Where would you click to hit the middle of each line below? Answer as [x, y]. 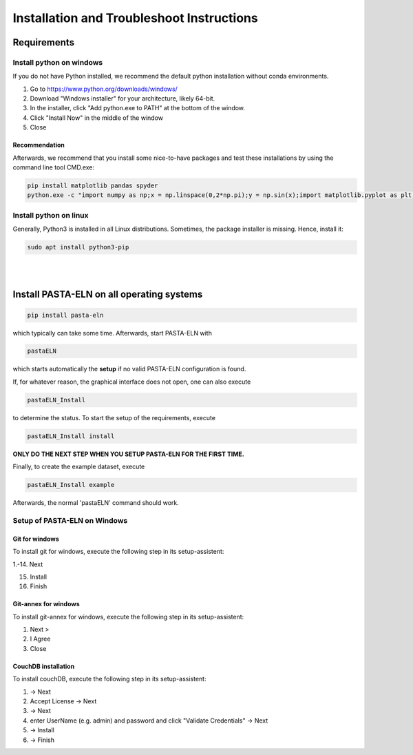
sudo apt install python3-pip [78, 247]
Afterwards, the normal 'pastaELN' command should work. [96, 503]
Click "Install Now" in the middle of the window [97, 118]
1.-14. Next [28, 564]
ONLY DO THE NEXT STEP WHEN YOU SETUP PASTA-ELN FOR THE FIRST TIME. [128, 454]
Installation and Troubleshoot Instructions [135, 18]
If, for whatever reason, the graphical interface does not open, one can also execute [132, 382]
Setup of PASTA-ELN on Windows [70, 520]
